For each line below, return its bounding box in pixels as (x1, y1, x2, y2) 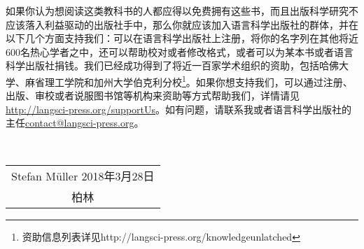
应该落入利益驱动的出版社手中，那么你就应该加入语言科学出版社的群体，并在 (6, 17, 358, 31)
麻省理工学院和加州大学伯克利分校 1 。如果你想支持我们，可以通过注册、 (24, 72, 353, 89)
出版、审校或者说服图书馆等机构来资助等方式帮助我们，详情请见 (6, 88, 300, 103)
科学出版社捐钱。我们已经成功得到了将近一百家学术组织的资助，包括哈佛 (6, 58, 339, 73)
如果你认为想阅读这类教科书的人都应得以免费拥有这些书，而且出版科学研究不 (6, 3, 358, 17)
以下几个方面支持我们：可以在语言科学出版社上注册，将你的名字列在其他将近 (6, 31, 358, 45)
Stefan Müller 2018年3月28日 (11, 167, 155, 184)
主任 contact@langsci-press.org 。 (6, 115, 144, 130)
